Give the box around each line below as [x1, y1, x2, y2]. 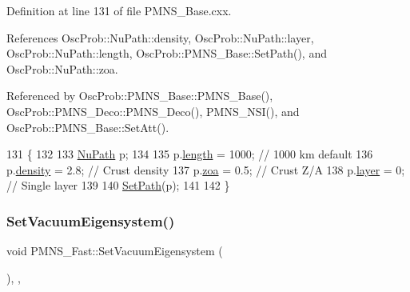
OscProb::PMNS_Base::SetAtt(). [6, 118, 169, 135]
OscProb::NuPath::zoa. [6, 60, 118, 77]
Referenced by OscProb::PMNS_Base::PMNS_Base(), [6, 87, 273, 104]
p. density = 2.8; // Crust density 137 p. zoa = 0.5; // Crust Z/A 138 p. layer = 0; [6, 161, 405, 178]
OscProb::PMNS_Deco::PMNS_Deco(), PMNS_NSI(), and [6, 102, 300, 119]
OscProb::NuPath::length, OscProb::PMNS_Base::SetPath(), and [6, 45, 327, 62]
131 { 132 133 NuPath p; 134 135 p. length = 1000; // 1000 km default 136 [6, 146, 373, 162]
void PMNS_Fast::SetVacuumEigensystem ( [6, 242, 223, 259]
